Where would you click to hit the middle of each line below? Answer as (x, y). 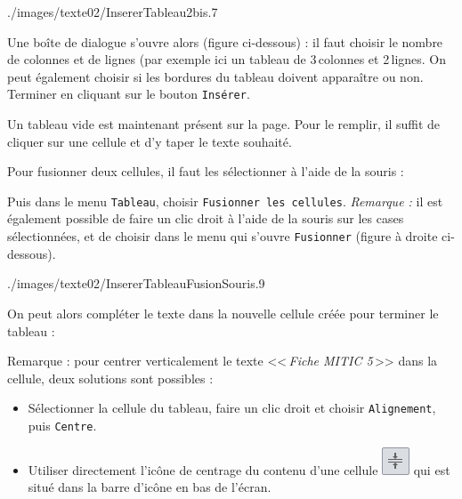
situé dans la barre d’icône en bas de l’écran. (150, 487)
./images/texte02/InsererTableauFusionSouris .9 (136, 283)
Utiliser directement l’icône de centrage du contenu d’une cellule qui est (239, 469)
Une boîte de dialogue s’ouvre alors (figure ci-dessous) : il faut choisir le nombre (225, 41)
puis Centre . (62, 425)
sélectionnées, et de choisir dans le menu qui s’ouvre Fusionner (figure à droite (223, 236)
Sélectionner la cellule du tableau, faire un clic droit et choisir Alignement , (232, 408)
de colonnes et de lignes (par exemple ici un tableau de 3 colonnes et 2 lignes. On (227, 59)
